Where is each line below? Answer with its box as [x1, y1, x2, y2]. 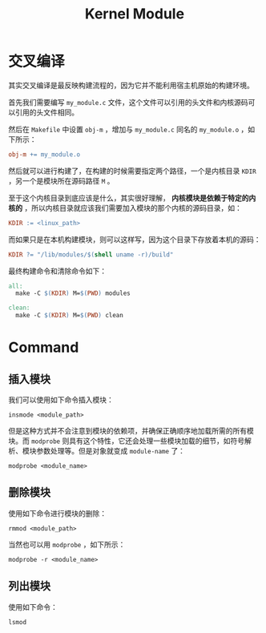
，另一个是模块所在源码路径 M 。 [8, 175, 115, 185]
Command [8, 338, 79, 357]
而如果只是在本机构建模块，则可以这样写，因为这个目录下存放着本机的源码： [8, 234, 261, 244]
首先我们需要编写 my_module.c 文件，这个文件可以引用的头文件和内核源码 [8, 97, 248, 107]
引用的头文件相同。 [14, 107, 79, 117]
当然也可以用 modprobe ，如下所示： [8, 539, 126, 549]
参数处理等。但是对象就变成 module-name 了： [35, 446, 186, 456]
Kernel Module [84, 5, 185, 23]
